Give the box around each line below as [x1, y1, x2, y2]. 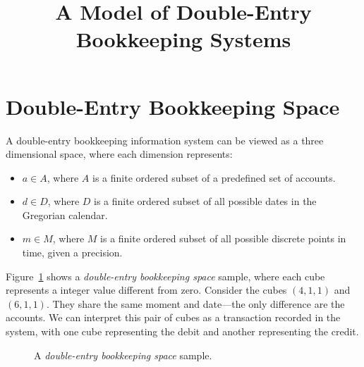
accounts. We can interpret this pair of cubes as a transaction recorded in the [6, 310, 341, 325]
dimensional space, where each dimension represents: [6, 147, 233, 161]
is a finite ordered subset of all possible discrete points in [100, 231, 346, 246]
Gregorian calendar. [22, 207, 108, 222]
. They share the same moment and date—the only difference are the [46, 296, 345, 311]
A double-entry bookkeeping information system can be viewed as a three [6, 132, 324, 147]
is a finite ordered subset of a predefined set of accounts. [92, 170, 336, 185]
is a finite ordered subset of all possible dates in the [94, 194, 317, 209]
